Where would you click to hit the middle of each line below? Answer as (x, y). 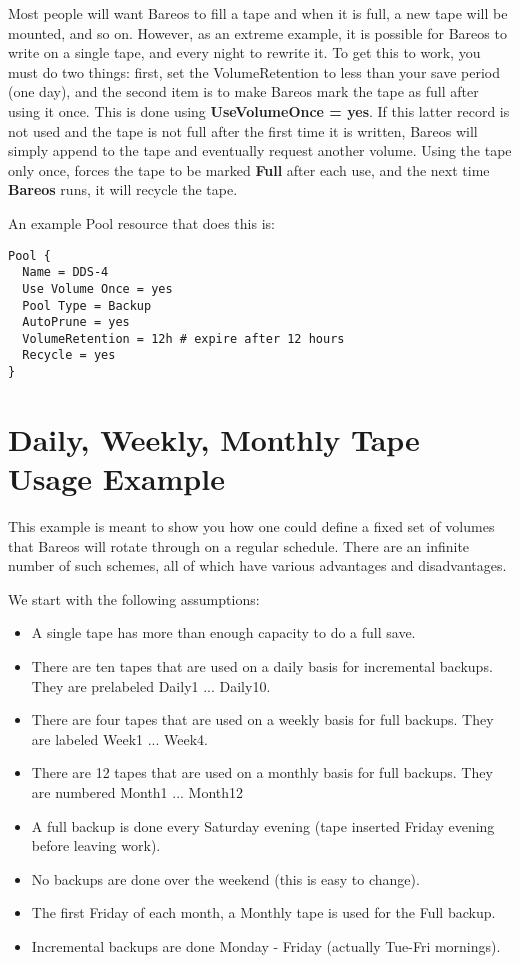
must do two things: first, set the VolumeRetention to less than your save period (254, 71)
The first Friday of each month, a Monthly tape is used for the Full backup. (263, 912)
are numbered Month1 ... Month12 (137, 792)
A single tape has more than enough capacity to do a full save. (223, 632)
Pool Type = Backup (87, 305)
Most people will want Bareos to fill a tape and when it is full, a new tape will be (258, 13)
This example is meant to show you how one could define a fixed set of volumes (251, 526)
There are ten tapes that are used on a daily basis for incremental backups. (262, 666)
